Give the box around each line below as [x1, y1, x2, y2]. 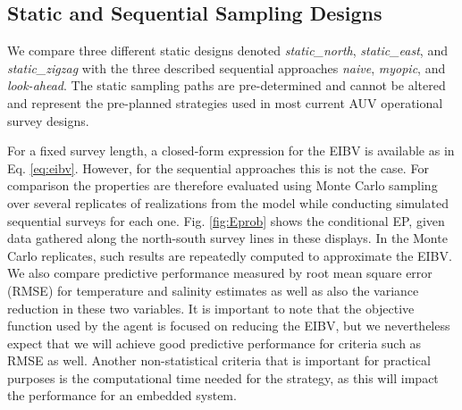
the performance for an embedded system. [7, 386, 237, 405]
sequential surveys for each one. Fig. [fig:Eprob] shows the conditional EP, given [7, 211, 445, 230]
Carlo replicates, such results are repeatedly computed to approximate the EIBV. [7, 246, 452, 264]
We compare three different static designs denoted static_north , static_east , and [7, 41, 448, 60]
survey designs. [7, 111, 89, 130]
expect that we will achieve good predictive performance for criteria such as [7, 333, 422, 352]
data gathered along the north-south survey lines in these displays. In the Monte [7, 229, 448, 247]
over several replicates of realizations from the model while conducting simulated [7, 193, 449, 212]
